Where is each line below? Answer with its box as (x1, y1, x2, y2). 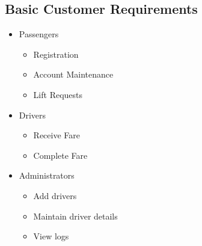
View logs (33, 230, 69, 242)
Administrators (19, 169, 75, 182)
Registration (33, 48, 79, 60)
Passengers (19, 28, 59, 40)
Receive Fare (33, 129, 80, 141)
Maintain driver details (33, 209, 118, 222)
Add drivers (33, 189, 77, 201)
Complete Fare (33, 149, 88, 161)
